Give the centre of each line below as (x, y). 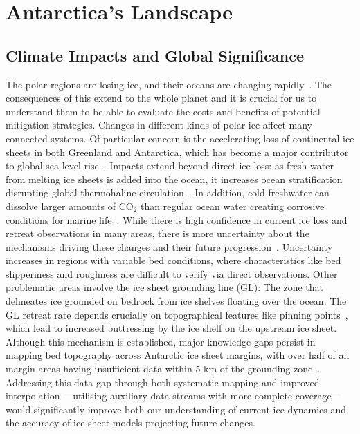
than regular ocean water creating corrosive (233, 206)
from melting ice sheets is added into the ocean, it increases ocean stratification (174, 179)
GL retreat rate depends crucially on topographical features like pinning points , (177, 314)
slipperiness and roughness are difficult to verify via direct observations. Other (172, 273)
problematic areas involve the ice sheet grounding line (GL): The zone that (165, 287)
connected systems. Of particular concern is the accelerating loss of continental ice (180, 138)
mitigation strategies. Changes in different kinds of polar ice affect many (159, 125)
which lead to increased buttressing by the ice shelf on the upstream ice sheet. (171, 328)
